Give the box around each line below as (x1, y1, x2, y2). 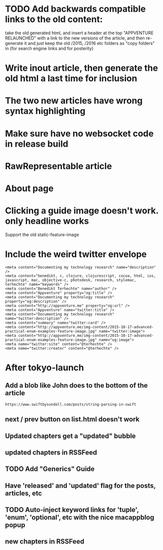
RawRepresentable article (5, 160, 112, 172)
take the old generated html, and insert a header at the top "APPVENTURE (5, 30, 154, 36)
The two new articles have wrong (5, 95, 143, 106)
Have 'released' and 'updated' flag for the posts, (5, 481, 156, 490)
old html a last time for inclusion (5, 73, 138, 84)
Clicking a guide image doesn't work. (5, 205, 159, 216)
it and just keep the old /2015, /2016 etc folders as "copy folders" (24, 40, 155, 46)
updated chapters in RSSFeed (5, 448, 98, 456)
